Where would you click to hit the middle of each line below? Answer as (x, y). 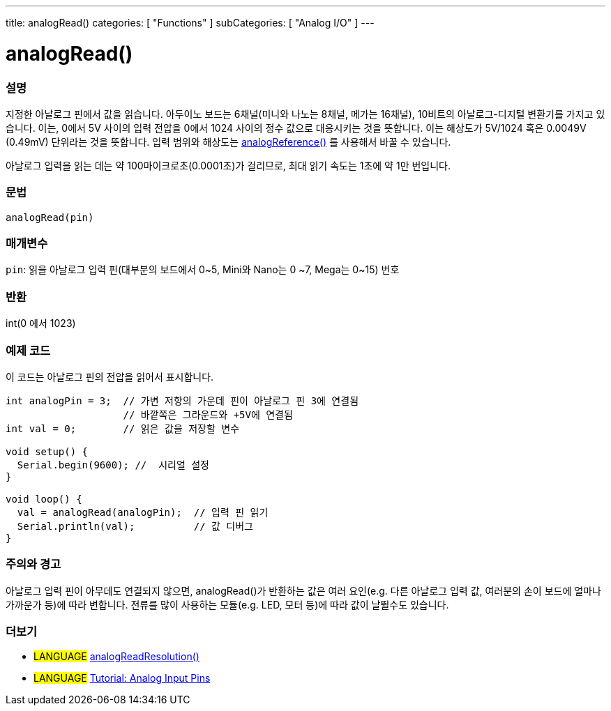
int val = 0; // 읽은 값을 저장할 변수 (123, 428)
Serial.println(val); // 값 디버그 (135, 526)
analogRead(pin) (50, 217)
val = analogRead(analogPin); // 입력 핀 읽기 (143, 512)
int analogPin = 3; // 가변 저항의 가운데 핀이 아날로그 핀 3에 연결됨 (182, 400)
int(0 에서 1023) (41, 323)
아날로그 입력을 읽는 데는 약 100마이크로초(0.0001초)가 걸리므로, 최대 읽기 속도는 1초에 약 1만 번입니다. (228, 165)
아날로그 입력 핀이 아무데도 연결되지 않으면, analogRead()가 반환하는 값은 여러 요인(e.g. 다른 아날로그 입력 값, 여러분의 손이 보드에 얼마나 (303, 590)
